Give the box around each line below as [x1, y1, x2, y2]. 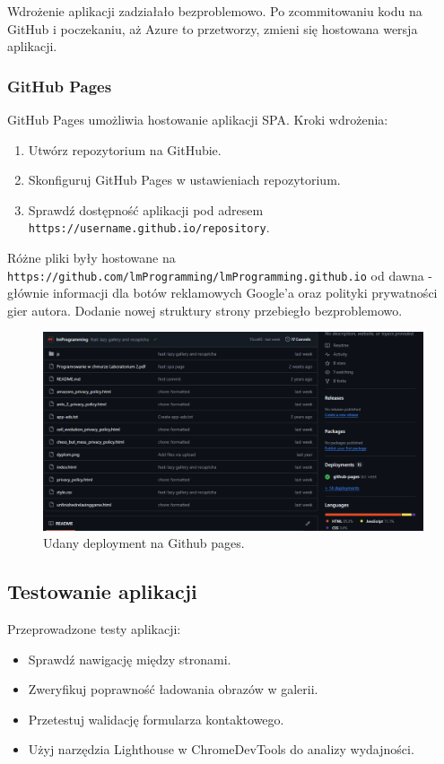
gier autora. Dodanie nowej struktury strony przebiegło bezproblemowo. [7, 300, 403, 319]
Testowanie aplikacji [7, 577, 197, 605]
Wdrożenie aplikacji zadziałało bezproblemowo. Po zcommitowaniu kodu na [7, 2, 422, 20]
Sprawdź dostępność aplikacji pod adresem [28, 200, 264, 219]
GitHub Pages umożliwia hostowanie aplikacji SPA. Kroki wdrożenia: [7, 110, 388, 128]
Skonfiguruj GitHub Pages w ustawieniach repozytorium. [28, 170, 341, 189]
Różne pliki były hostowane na [7, 248, 176, 267]
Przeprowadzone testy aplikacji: [7, 619, 181, 638]
